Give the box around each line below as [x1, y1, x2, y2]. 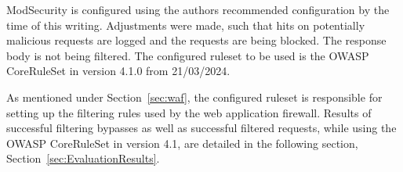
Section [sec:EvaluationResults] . [6, 150, 160, 167]
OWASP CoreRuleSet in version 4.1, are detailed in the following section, [6, 134, 358, 151]
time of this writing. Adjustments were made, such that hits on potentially [6, 16, 365, 33]
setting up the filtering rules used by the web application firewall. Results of [6, 104, 372, 120]
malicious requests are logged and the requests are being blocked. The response [6, 32, 387, 48]
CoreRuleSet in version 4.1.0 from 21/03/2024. [6, 63, 231, 79]
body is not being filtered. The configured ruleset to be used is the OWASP [6, 47, 369, 63]
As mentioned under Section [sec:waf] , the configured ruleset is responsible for [6, 88, 383, 105]
